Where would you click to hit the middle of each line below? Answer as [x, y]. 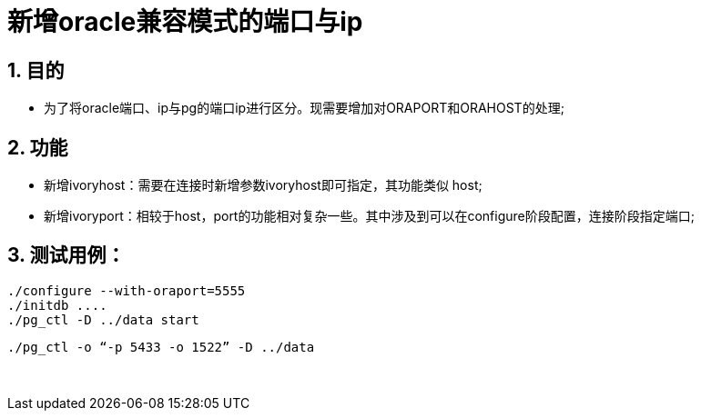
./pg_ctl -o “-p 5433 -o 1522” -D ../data [161, 347]
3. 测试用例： [66, 255]
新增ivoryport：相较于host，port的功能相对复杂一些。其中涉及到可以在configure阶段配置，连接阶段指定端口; [369, 216]
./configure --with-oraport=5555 [127, 290]
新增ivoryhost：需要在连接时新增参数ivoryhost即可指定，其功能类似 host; [263, 185]
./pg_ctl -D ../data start [103, 319]
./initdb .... [57, 305]
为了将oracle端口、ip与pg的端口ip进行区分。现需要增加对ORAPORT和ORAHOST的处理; [304, 108]
